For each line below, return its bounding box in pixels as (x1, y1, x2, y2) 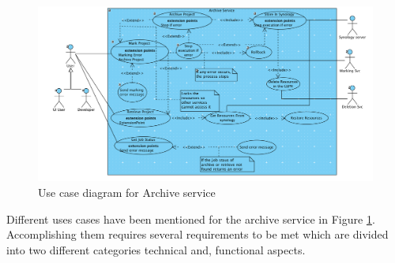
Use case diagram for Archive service (38, 183, 216, 200)
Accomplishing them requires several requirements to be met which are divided (6, 226, 389, 243)
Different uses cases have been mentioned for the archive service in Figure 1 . (6, 210, 375, 227)
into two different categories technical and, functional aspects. (6, 241, 306, 257)
